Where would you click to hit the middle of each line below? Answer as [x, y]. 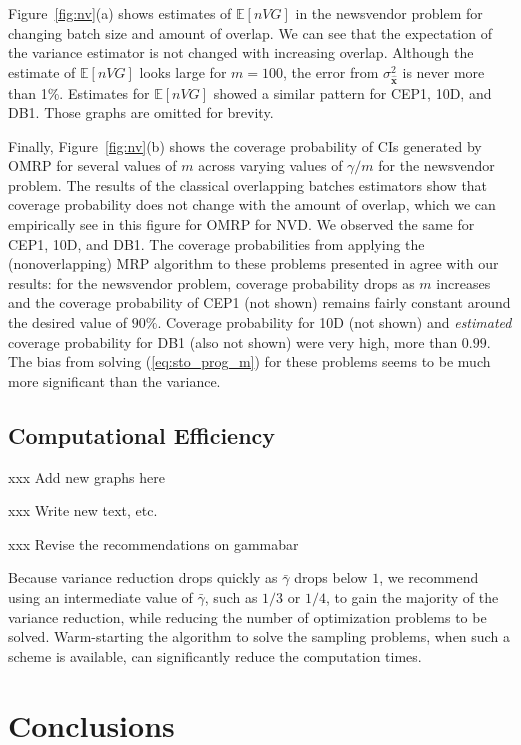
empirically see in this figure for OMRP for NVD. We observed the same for [241, 224]
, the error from [331, 71]
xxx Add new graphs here [86, 476]
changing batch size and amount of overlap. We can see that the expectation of [250, 32]
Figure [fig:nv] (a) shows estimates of [120, 13]
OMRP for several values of [92, 165]
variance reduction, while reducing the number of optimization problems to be [247, 616]
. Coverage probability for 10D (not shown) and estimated [334, 322]
